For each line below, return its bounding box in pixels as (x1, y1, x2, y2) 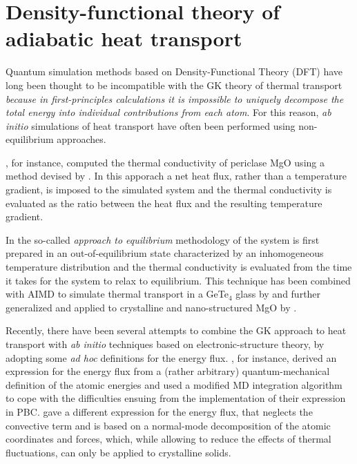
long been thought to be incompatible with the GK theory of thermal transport (6, 77, 342, 92)
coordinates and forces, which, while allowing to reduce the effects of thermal (6, 432, 331, 446)
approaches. (57, 132, 106, 146)
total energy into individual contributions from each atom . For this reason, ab (6, 105, 331, 119)
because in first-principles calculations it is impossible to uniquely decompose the (6, 91, 344, 106)
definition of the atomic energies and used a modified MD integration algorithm (6, 377, 342, 391)
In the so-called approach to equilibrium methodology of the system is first (6, 232, 320, 246)
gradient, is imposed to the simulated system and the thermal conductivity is (6, 182, 332, 197)
